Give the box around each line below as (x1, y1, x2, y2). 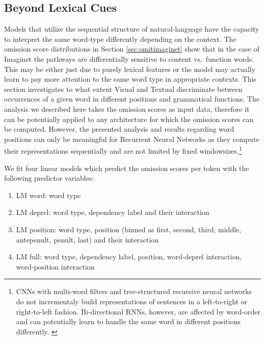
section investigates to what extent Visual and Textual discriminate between (4, 83, 243, 94)
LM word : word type (16, 189, 81, 200)
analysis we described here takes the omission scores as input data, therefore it (4, 103, 250, 114)
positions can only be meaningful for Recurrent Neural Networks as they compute (4, 133, 259, 144)
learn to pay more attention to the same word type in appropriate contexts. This (4, 74, 256, 84)
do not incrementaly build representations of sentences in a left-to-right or (16, 296, 248, 306)
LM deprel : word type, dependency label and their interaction (16, 207, 209, 217)
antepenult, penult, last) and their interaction (16, 234, 159, 245)
